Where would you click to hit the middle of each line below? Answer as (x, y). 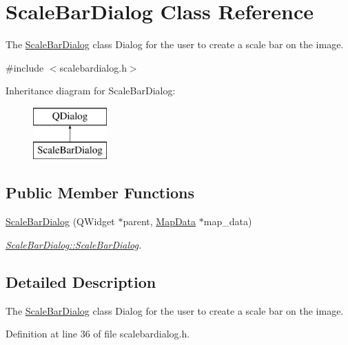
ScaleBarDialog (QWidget (60, 221)
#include (25, 67)
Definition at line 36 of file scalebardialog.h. (98, 334)
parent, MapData (160, 221)
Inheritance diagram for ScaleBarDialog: (91, 91)
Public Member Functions (100, 192)
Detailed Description (81, 281)
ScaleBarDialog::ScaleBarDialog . (74, 244)
